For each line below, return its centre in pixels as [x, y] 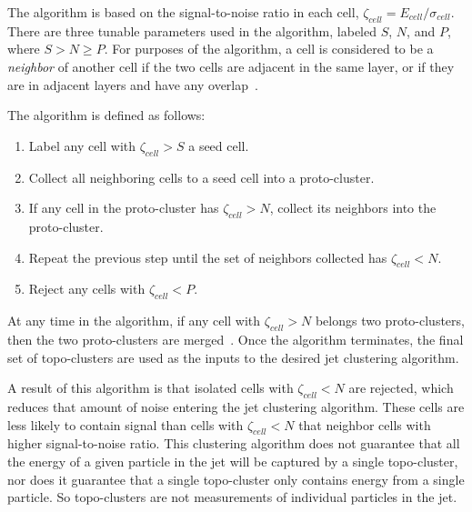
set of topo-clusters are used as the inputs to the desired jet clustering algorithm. [233, 357]
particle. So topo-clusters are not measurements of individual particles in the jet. [232, 497]
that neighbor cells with [365, 424]
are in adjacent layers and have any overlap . [133, 84]
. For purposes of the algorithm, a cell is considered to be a [269, 49]
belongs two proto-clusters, [390, 321]
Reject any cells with [87, 289]
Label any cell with [82, 145]
